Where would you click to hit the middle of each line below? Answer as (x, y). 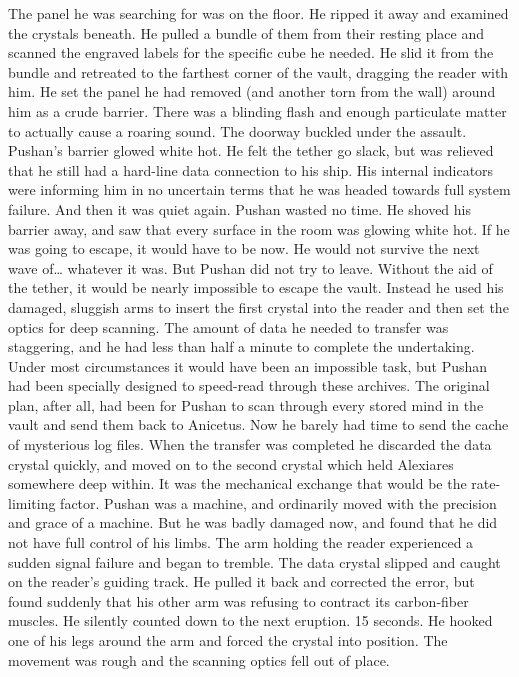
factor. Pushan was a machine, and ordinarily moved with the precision (278, 502)
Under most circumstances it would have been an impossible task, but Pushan (248, 365)
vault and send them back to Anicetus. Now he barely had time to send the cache (258, 424)
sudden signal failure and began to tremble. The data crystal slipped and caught (254, 561)
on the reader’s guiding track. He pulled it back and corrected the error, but (241, 581)
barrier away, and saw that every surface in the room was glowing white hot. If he (259, 228)
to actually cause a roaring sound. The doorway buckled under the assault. (237, 130)
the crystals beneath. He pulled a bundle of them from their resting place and (246, 32)
